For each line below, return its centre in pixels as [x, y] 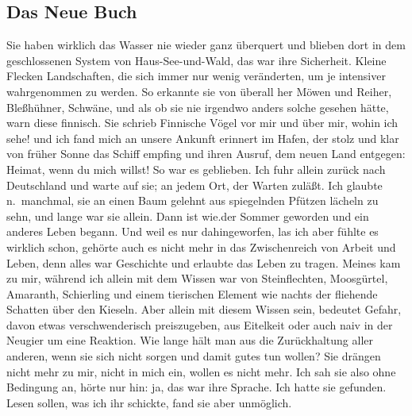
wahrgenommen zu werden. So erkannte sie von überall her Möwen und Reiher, [199, 91]
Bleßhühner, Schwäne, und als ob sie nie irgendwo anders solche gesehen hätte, [198, 107]
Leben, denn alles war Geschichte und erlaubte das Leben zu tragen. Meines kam [204, 262]
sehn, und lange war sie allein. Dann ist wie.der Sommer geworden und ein [188, 216]
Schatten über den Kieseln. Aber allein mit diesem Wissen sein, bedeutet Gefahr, [204, 309]
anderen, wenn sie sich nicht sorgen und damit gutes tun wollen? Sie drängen [194, 356]
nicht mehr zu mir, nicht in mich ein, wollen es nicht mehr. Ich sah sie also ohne [201, 371]
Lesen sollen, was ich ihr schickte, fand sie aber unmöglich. [149, 402]
